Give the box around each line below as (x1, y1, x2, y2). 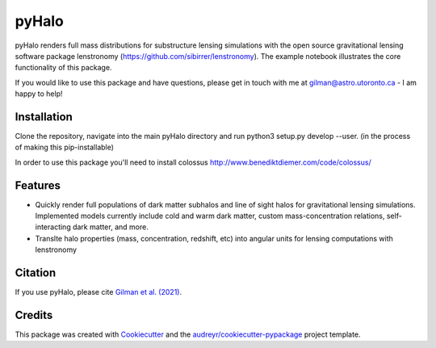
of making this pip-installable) (15, 142, 115, 153)
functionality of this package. (15, 63, 112, 73)
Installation (15, 110, 73, 124)
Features (15, 178, 61, 192)
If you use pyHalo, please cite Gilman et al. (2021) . (15, 287, 182, 297)
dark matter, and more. (73, 222, 149, 232)
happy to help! (15, 89, 64, 99)
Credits (15, 308, 53, 322)
